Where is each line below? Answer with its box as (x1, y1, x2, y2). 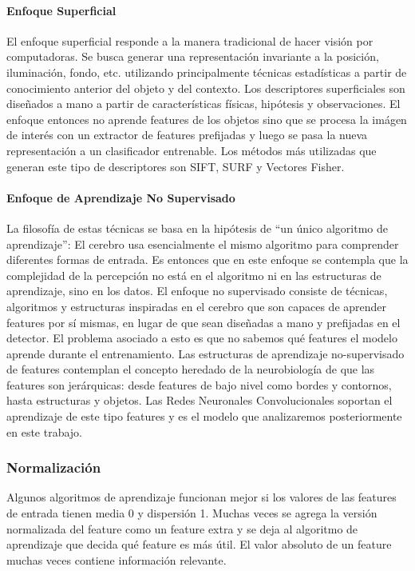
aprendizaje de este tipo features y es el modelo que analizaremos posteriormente (6, 408, 402, 425)
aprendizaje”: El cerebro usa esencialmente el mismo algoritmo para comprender (6, 235, 399, 252)
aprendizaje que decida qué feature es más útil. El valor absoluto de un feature (6, 536, 392, 553)
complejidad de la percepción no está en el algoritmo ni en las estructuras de (6, 266, 381, 283)
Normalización (6, 457, 101, 477)
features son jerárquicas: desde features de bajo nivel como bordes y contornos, (6, 376, 392, 393)
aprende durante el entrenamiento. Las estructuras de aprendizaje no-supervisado (6, 345, 405, 361)
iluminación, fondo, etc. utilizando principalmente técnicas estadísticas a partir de (6, 63, 407, 80)
